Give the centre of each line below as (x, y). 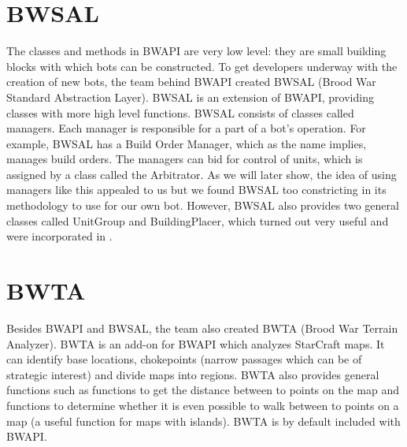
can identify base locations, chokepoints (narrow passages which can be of (184, 359)
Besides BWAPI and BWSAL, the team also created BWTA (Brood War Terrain (202, 328)
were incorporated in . (59, 236)
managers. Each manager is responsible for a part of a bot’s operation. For (186, 128)
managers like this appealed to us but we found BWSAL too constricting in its (196, 190)
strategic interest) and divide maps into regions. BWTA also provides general (193, 374)
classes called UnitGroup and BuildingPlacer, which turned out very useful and (198, 220)
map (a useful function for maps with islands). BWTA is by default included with (203, 421)
